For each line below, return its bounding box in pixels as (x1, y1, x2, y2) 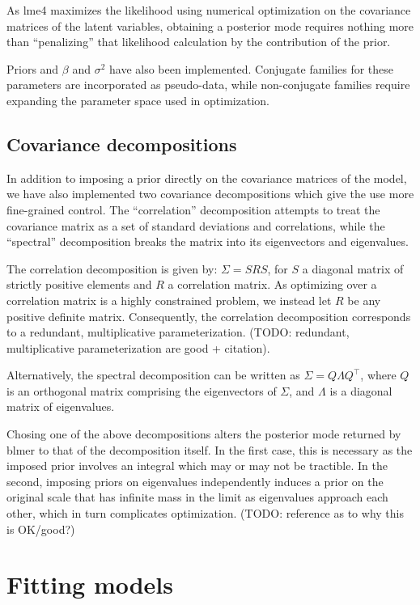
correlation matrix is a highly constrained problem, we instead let (6, 291, 332, 308)
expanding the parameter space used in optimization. (6, 91, 269, 108)
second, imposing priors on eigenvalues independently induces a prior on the (6, 472, 384, 489)
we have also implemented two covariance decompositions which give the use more (6, 185, 414, 202)
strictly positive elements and (6, 276, 152, 293)
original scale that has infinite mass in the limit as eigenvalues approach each (6, 489, 388, 506)
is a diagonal (329, 382, 392, 399)
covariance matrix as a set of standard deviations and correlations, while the (6, 217, 385, 234)
